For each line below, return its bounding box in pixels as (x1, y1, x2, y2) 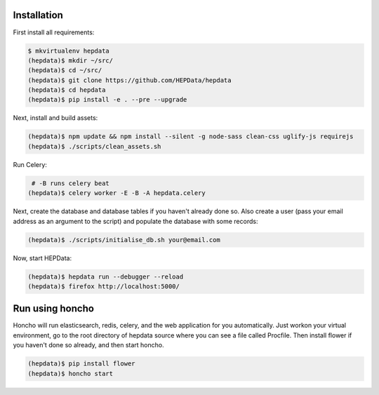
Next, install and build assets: (13, 114, 98, 122)
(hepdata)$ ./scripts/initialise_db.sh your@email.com (27, 236, 220, 243)
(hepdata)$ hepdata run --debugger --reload (27, 272, 184, 281)
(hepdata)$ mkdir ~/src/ (27, 56, 114, 65)
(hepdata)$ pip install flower (27, 360, 136, 368)
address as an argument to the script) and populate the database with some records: (13, 217, 258, 225)
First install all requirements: (13, 28, 95, 36)
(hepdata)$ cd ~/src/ (27, 67, 102, 74)
